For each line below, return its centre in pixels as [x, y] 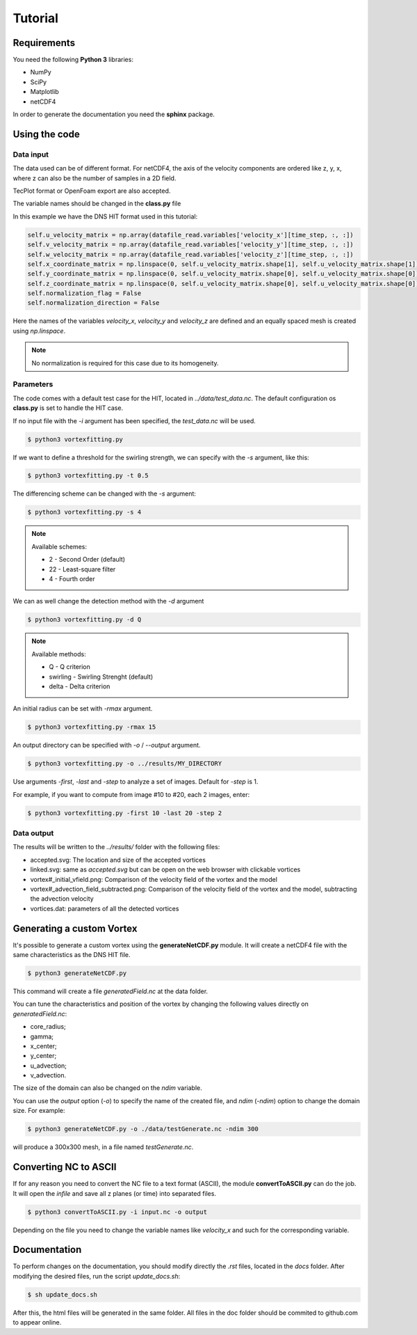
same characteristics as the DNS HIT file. [72, 955]
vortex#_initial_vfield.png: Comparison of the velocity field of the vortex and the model [154, 879]
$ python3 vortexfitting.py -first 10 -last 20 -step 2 [125, 813]
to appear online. [37, 1322]
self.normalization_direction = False [93, 303]
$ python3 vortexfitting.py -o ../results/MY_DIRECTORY [125, 764]
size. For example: [39, 1111]
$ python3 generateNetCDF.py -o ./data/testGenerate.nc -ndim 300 [143, 1129]
